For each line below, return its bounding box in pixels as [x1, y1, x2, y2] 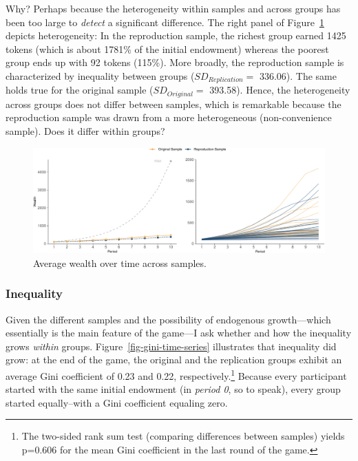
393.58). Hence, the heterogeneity [209, 83, 350, 97]
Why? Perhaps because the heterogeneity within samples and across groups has [6, 1, 341, 15]
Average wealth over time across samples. [33, 255, 207, 270]
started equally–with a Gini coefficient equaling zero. [6, 395, 228, 409]
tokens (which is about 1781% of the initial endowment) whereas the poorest [6, 41, 329, 56]
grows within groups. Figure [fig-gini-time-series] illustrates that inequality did [6, 339, 337, 353]
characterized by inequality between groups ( [6, 68, 195, 83]
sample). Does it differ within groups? [6, 124, 165, 138]
